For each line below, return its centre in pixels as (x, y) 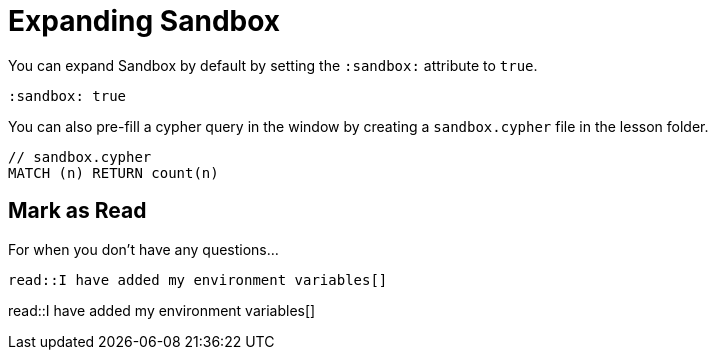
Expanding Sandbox (144, 21)
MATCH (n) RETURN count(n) (113, 172)
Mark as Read (77, 211)
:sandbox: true (67, 95)
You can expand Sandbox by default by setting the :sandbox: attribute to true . (273, 65)
